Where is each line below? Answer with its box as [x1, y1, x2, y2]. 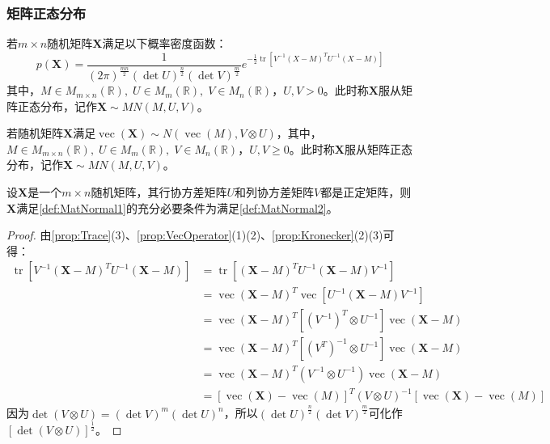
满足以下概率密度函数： [102, 35, 227, 52]
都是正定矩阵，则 [320, 184, 412, 201]
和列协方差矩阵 [235, 184, 314, 201]
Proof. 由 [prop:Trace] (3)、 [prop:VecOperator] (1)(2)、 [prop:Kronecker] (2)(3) [6, 226, 383, 243]
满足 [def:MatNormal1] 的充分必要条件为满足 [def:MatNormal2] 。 [16, 199, 338, 216]
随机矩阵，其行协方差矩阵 [91, 184, 227, 201]
